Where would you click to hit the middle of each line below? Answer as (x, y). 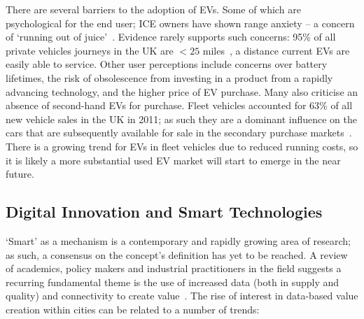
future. (20, 174)
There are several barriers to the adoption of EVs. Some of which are (153, 9)
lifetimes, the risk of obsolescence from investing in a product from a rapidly (169, 77)
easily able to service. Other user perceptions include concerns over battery (167, 64)
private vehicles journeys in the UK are (90, 50)
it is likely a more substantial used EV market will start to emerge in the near (173, 160)
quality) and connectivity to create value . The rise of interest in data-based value (182, 296)
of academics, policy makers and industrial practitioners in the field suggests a (174, 268)
